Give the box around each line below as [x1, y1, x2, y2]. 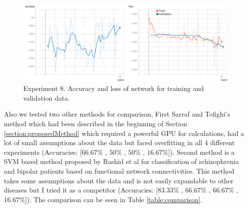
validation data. [23, 92, 70, 103]
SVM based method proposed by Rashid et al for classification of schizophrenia [4, 156, 239, 166]
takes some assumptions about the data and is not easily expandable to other [4, 175, 233, 185]
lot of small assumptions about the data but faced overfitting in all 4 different [4, 137, 235, 148]
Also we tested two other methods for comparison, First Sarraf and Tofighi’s [4, 109, 231, 119]
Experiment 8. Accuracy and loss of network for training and [23, 83, 204, 93]
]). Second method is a [168, 147, 235, 157]
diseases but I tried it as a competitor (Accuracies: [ [4, 185, 158, 195]
